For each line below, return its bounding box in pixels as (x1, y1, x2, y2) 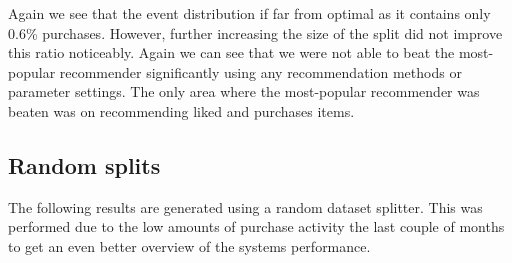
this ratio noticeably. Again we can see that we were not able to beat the (8, 42, 455, 63)
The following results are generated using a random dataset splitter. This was (8, 196, 483, 217)
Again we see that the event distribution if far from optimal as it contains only (8, 3, 491, 23)
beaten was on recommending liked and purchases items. (8, 100, 355, 121)
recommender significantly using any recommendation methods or (59, 61, 462, 82)
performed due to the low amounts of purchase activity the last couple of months (8, 216, 505, 237)
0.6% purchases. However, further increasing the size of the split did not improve (8, 22, 503, 43)
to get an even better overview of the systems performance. (8, 235, 371, 256)
